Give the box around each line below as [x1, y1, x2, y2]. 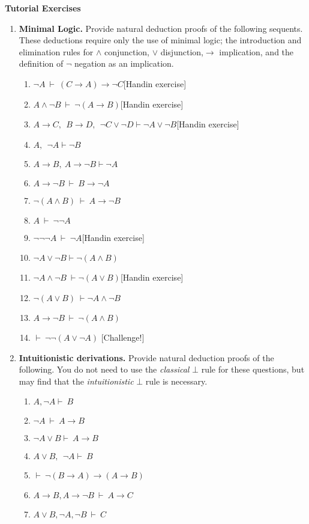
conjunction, [104, 45, 150, 58]
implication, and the [219, 45, 294, 58]
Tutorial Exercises [5, 2, 81, 14]
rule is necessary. [145, 374, 208, 387]
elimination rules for [19, 45, 94, 58]
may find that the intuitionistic [19, 374, 134, 387]
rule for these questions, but [201, 363, 305, 376]
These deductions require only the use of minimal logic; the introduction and [19, 34, 302, 46]
